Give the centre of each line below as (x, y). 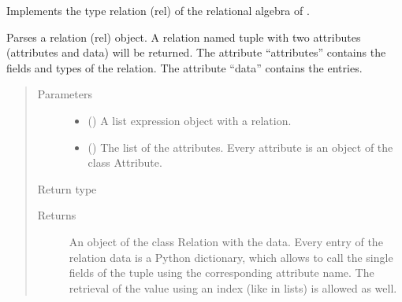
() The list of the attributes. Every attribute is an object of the (240, 147)
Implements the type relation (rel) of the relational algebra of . (158, 10)
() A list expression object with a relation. (190, 120)
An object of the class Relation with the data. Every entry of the (226, 241)
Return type (67, 188)
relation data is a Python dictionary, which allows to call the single (231, 257)
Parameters (65, 94)
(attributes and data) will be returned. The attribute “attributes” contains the (196, 52)
